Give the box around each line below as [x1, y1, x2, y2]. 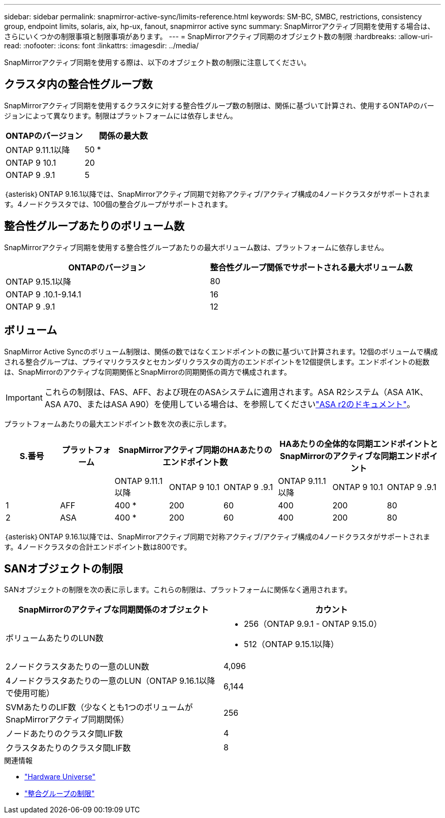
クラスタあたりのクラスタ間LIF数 [6, 743, 131, 753]
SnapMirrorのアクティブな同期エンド [279, 450, 422, 461]
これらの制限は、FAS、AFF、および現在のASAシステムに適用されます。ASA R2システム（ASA [44, 386, 404, 397]
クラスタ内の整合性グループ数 [4, 78, 153, 91]
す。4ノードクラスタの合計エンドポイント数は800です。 [4, 542, 192, 551]
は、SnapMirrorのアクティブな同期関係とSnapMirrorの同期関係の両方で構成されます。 [4, 367, 291, 376]
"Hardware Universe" [24, 772, 96, 781]
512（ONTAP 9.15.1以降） [244, 639, 339, 650]
